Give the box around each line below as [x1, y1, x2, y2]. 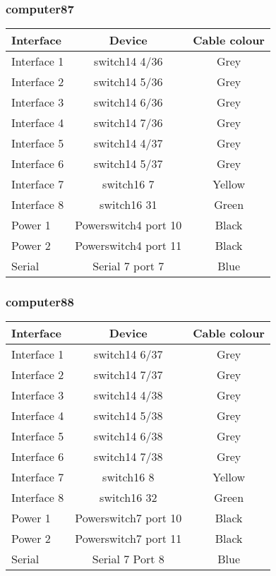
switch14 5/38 [94, 407, 163, 424]
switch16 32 [100, 489, 157, 506]
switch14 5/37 [94, 155, 163, 172]
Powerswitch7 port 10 [75, 510, 182, 527]
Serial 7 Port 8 [92, 551, 164, 568]
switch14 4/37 [94, 135, 163, 152]
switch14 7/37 [94, 366, 163, 383]
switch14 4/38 [94, 387, 163, 404]
